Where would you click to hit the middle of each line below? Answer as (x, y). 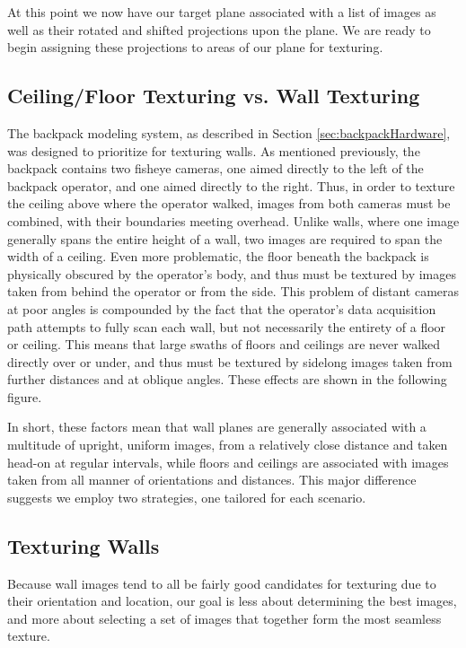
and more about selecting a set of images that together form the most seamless (224, 618)
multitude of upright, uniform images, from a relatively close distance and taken (228, 445)
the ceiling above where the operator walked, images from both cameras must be (229, 203)
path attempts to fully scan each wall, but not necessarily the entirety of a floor (227, 326)
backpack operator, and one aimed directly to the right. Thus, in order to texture (231, 185)
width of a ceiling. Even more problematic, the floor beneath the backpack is (218, 256)
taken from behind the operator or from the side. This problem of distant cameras (233, 291)
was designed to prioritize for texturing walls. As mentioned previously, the (214, 150)
